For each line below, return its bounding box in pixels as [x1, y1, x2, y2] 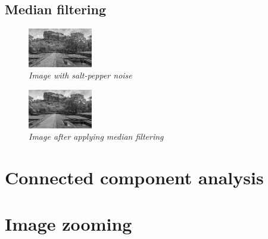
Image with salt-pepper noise [29, 69, 132, 81]
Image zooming [5, 212, 132, 236]
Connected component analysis [5, 165, 264, 189]
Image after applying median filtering [29, 130, 164, 143]
